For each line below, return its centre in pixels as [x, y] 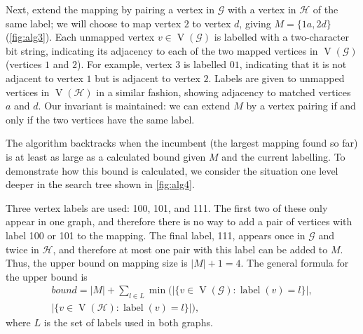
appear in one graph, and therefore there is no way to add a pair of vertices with [179, 221]
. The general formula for [295, 263]
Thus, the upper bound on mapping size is [97, 263]
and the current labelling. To [283, 156]
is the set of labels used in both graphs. [128, 322]
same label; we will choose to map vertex [94, 23]
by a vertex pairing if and [301, 106]
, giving [255, 23]
